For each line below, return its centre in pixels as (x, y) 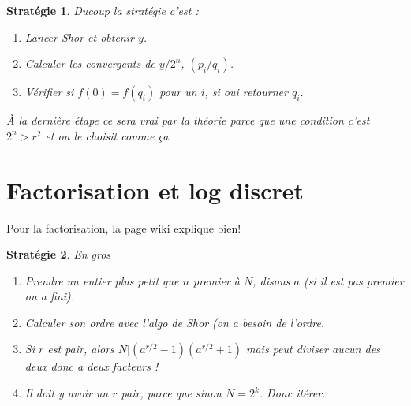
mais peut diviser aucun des (313, 349)
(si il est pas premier (353, 280)
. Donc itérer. (292, 393)
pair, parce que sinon (171, 393)
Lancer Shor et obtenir (79, 37)
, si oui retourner (246, 92)
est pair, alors (81, 349)
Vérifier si (49, 92)
